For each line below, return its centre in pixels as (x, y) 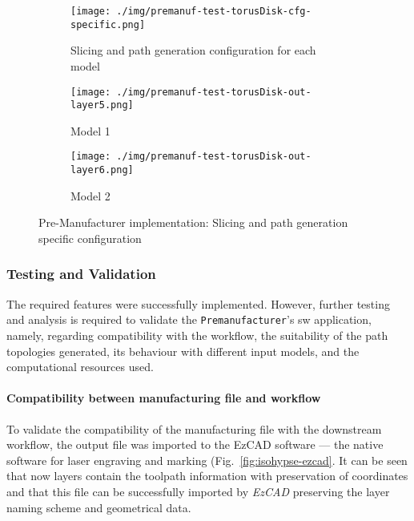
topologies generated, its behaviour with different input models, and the (183, 351)
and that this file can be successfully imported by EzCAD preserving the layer (198, 491)
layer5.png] (102, 105)
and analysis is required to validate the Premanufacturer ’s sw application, (189, 319)
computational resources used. (80, 367)
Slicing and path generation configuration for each (193, 50)
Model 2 (90, 195)
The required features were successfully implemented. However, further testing (198, 303)
